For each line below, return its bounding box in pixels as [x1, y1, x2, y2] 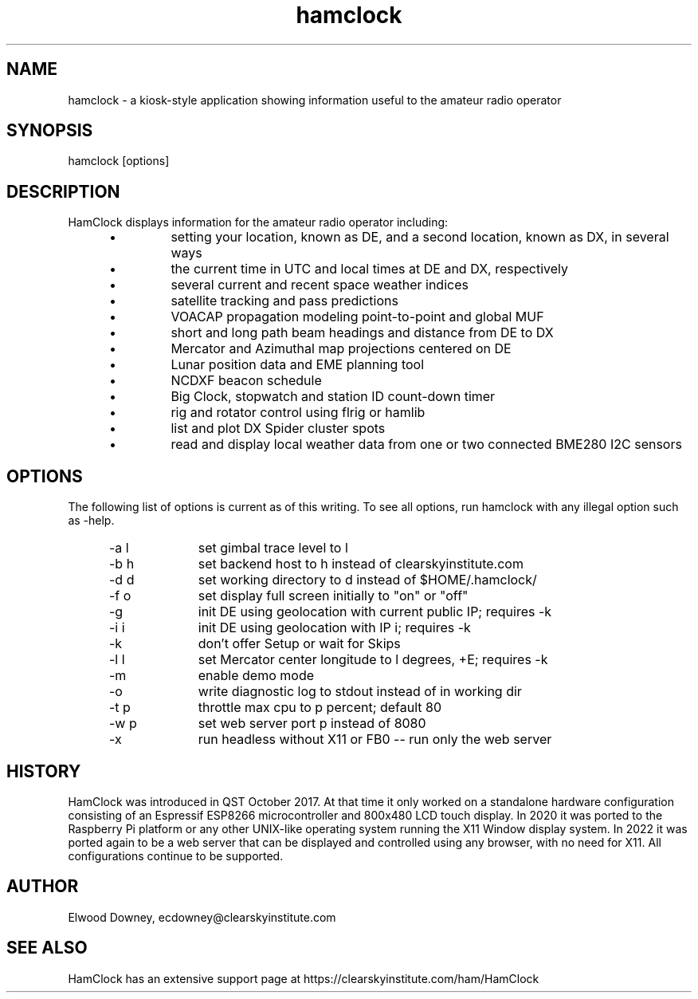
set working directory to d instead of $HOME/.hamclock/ [198, 572, 537, 588]
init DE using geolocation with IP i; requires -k [198, 619, 471, 636]
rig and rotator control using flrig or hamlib [171, 404, 425, 421]
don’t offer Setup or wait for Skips [198, 635, 401, 652]
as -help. [68, 513, 115, 528]
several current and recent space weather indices [171, 277, 469, 293]
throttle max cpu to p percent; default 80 [198, 699, 442, 716]
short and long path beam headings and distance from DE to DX [171, 324, 554, 341]
